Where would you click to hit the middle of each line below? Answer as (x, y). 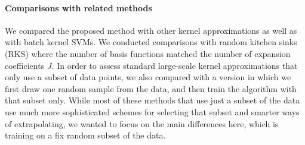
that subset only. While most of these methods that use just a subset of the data (152, 100)
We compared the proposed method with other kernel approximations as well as (151, 30)
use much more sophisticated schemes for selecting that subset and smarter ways (152, 111)
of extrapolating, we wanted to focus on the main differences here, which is (142, 123)
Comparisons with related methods (78, 7)
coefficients (25, 65)
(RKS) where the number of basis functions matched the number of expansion (148, 53)
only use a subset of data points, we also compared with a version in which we (148, 77)
